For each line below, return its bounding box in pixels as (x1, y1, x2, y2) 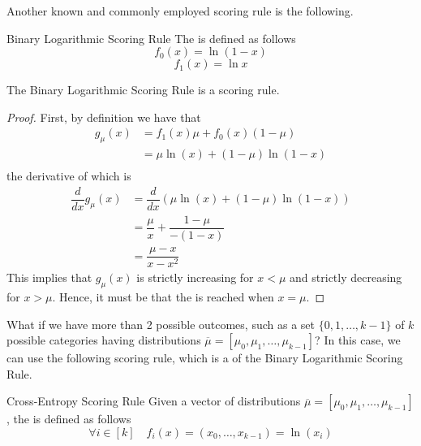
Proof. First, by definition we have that (6, 108, 201, 125)
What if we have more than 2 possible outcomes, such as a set (6, 315, 315, 332)
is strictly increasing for (136, 269, 254, 286)
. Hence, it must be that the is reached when (52, 288, 274, 305)
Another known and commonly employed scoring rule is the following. (6, 2, 354, 19)
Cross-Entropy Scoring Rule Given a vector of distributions (6, 392, 301, 409)
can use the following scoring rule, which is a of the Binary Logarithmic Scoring (6, 349, 403, 366)
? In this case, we (315, 331, 401, 349)
